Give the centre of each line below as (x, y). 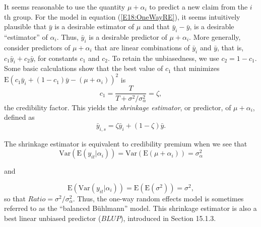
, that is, (231, 47)
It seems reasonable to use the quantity (65, 7)
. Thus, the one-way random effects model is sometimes (158, 198)
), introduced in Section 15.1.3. (168, 218)
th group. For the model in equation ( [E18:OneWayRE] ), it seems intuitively (122, 16)
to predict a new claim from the (199, 7)
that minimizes (197, 68)
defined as (19, 117)
